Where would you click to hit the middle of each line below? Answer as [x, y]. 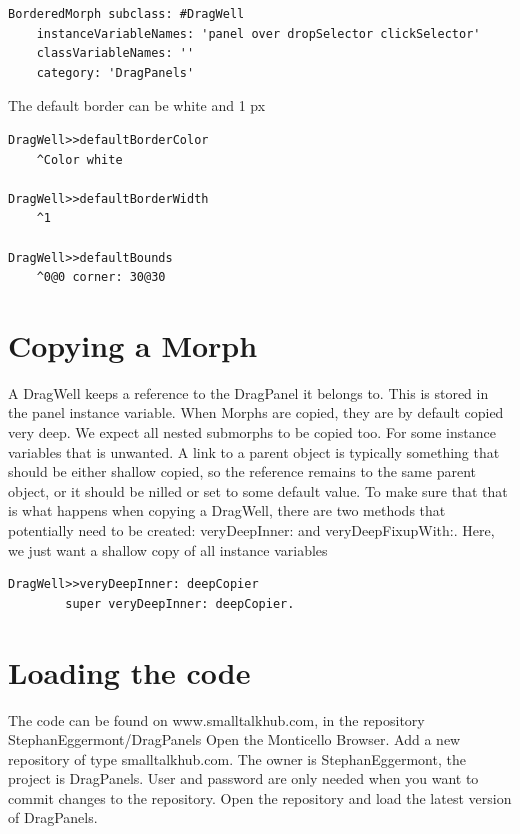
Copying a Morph [133, 344]
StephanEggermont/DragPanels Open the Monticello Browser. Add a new [234, 739]
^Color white [79, 159]
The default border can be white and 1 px [137, 105]
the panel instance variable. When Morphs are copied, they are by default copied [256, 412]
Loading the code [129, 671]
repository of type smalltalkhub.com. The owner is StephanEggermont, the [237, 758]
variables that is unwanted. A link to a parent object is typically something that [254, 451]
